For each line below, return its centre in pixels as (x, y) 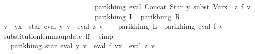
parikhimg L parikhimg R (137, 16)
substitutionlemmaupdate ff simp (58, 36)
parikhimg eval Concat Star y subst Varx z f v (173, 6)
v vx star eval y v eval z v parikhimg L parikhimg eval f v (113, 26)
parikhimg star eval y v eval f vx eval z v (83, 46)
